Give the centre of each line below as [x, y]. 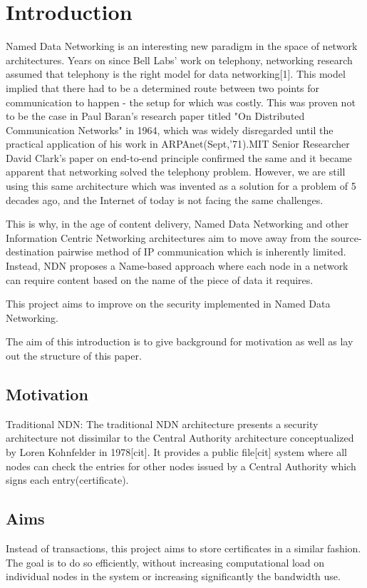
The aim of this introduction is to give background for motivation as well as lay [180, 341]
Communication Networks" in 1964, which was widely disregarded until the [170, 130]
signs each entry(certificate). [67, 480]
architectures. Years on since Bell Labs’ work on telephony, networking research [179, 60]
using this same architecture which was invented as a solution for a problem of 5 [181, 186]
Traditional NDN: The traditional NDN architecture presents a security [162, 424]
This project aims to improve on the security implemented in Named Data [168, 304]
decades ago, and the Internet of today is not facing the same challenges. [165, 199]
